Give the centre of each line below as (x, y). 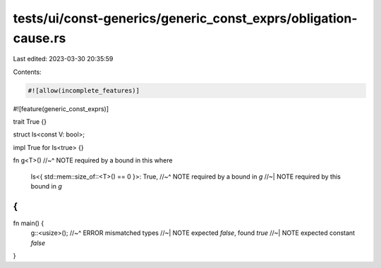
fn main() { (29, 223)
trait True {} (30, 122)
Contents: (27, 72)
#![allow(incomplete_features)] (84, 90)
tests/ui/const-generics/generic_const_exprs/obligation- (185, 18)
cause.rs (40, 38)
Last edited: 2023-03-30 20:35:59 (63, 59)
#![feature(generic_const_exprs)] (61, 108)
